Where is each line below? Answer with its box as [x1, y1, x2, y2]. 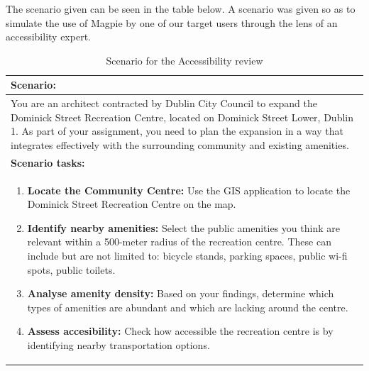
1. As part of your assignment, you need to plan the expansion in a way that [11, 123, 343, 138]
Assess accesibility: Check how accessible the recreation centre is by [27, 323, 334, 338]
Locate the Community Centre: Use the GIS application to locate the [27, 182, 351, 197]
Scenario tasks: [11, 155, 85, 170]
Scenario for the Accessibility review [106, 52, 263, 67]
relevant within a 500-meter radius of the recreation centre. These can [27, 234, 331, 249]
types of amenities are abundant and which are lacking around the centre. [27, 299, 348, 314]
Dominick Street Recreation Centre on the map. [27, 196, 236, 211]
